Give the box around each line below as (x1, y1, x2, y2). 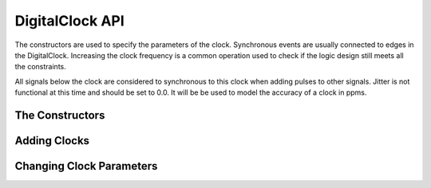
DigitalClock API (14, 12, 125, 29)
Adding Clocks (14, 134, 90, 147)
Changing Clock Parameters (14, 159, 158, 173)
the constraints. (14, 62, 67, 72)
